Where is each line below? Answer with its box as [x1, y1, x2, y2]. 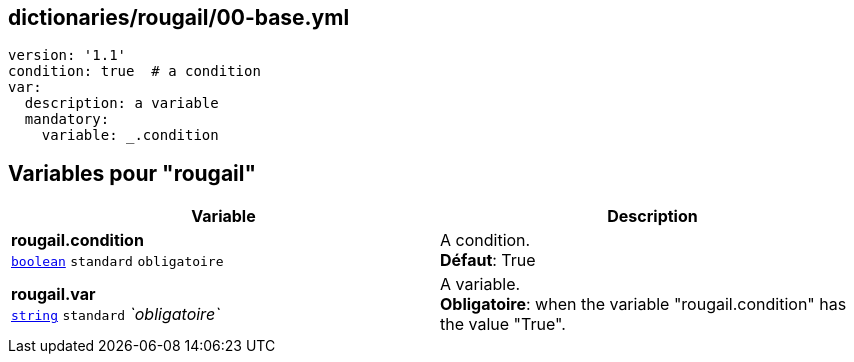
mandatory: [24, 111, 110, 128]
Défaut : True [440, 250, 536, 271]
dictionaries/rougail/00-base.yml [8, 5, 350, 30]
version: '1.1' [8, 47, 127, 64]
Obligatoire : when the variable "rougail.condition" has [440, 294, 847, 315]
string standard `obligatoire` [11, 304, 221, 325]
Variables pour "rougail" [8, 160, 257, 186]
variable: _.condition [41, 127, 219, 144]
